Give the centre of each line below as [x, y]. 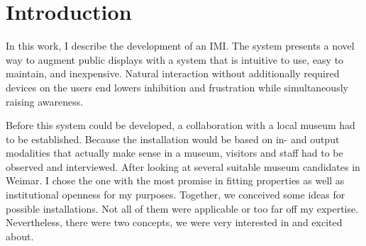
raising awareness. [45, 101]
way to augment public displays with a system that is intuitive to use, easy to [175, 59]
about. [20, 236]
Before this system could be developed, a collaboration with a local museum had [181, 125]
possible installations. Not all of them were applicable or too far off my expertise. [182, 208]
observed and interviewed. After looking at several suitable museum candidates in [183, 166]
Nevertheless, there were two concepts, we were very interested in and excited [174, 222]
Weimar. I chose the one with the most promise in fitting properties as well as [175, 180]
